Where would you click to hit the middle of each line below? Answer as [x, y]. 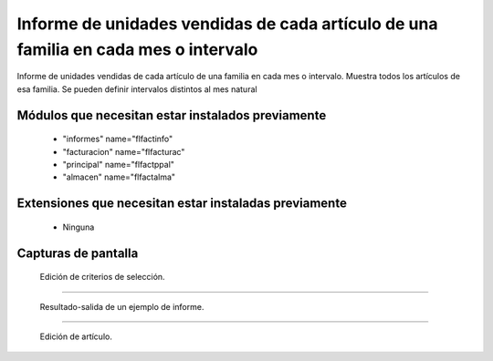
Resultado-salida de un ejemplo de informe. [122, 306]
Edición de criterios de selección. [102, 277]
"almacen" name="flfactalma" [119, 177]
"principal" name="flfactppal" [119, 164]
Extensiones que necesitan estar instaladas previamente [182, 204]
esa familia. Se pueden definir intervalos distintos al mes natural [137, 89]
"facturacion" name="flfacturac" [124, 151]
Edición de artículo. [76, 336]
